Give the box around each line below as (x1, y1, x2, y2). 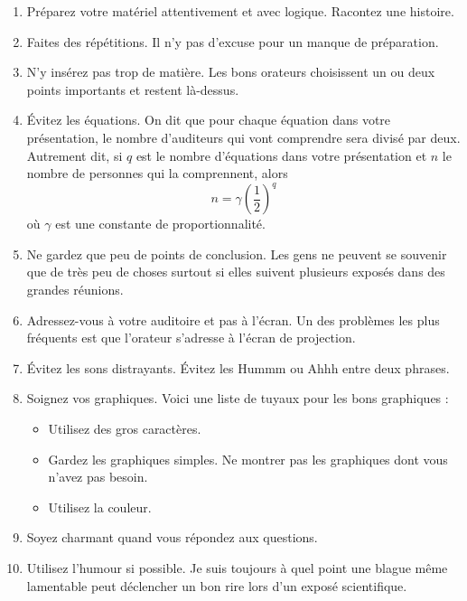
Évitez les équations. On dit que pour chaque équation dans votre (26, 110, 391, 129)
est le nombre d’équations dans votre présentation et (135, 146, 427, 164)
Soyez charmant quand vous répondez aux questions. (26, 528, 318, 547)
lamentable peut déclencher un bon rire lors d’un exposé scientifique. (26, 576, 407, 595)
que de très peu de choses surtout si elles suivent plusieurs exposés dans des (26, 262, 445, 281)
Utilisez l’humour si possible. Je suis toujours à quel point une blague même (26, 558, 448, 577)
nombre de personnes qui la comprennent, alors (26, 164, 288, 183)
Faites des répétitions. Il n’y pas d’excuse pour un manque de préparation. (26, 32, 439, 51)
